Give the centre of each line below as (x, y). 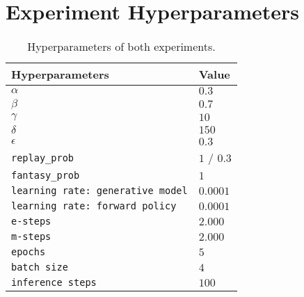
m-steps (31, 237)
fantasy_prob (46, 176)
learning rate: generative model (99, 191)
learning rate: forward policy (94, 206)
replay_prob (43, 158)
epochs (29, 252)
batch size (40, 267)
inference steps (54, 283)
